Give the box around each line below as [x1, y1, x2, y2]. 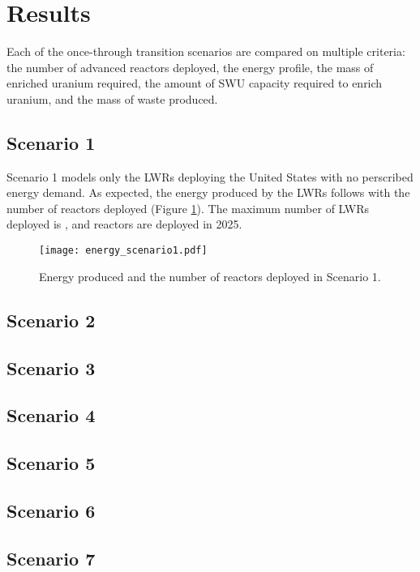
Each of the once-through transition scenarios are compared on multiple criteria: [6, 43, 405, 60]
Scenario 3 [6, 355, 96, 380]
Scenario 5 [6, 450, 96, 476]
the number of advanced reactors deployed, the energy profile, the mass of [6, 58, 374, 75]
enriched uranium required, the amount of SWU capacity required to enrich [6, 75, 383, 92]
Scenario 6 [6, 497, 96, 523]
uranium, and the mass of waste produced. [6, 90, 218, 107]
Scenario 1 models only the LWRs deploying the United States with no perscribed [6, 168, 414, 185]
